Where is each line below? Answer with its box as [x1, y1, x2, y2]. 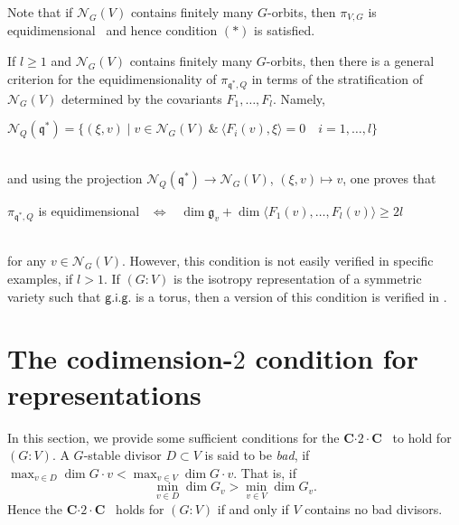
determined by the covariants [61, 89, 222, 108]
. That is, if [233, 463, 297, 482]
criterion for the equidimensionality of [7, 69, 217, 88]
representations [7, 375, 201, 412]
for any [7, 251, 47, 270]
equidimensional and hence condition [7, 21, 218, 40]
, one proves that [342, 168, 436, 187]
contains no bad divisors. [304, 499, 443, 518]
